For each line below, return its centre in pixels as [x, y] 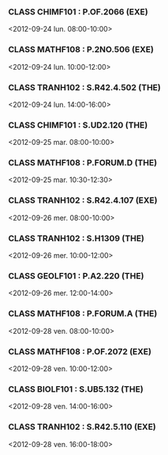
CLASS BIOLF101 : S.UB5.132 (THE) [76, 389]
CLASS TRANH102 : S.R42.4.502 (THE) [85, 87]
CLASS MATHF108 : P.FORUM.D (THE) [83, 163]
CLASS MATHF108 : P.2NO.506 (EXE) [81, 50]
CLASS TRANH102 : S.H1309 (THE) [76, 238]
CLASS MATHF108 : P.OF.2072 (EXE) [80, 351]
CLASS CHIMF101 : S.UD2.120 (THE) [78, 125]
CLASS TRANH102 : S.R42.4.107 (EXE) [83, 200]
